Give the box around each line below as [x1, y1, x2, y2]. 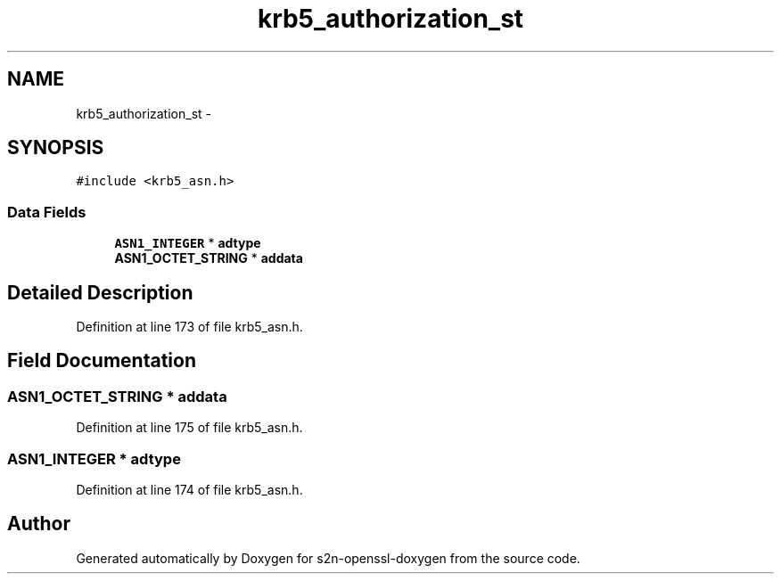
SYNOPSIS [7, 136, 104, 160]
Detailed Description [7, 281, 193, 304]
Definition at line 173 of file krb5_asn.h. [76, 319, 303, 335]
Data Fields [7, 202, 86, 221]
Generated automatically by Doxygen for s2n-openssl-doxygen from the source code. [76, 550, 580, 566]
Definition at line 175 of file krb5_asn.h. [76, 420, 303, 436]
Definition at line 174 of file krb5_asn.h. [76, 482, 303, 497]
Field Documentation [7, 349, 196, 372]
